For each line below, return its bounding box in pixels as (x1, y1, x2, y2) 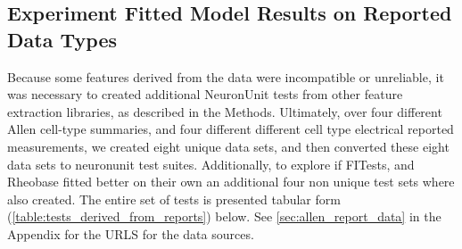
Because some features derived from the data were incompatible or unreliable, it (7, 67, 444, 86)
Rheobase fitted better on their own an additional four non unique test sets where (7, 172, 455, 191)
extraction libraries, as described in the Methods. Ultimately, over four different (7, 102, 442, 120)
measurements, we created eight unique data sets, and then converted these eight (7, 137, 450, 155)
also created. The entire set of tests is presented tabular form (7, 189, 341, 208)
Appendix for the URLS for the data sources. (7, 224, 254, 243)
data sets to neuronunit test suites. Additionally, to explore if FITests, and (7, 154, 415, 173)
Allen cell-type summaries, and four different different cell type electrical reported (7, 120, 454, 138)
